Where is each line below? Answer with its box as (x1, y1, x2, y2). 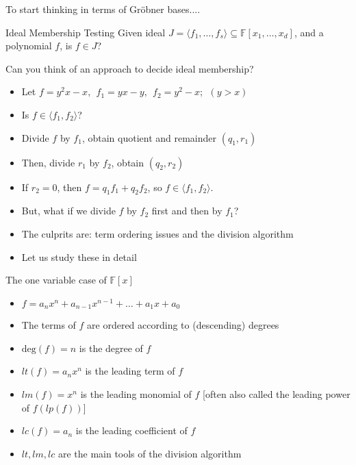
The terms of (21, 318, 76, 332)
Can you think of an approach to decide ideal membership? (5, 61, 254, 75)
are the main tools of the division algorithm (58, 446, 242, 460)
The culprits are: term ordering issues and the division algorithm (21, 226, 294, 240)
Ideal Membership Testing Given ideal (5, 25, 166, 39)
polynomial (5, 38, 52, 53)
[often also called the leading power (203, 386, 351, 401)
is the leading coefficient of (75, 423, 188, 438)
